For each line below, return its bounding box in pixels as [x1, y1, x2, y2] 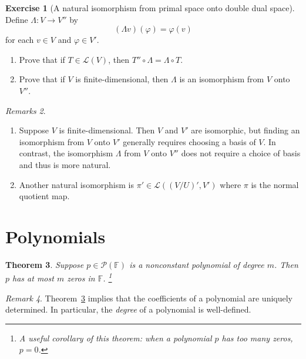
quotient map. [19, 190, 70, 202]
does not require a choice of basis [181, 147, 301, 159]
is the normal [251, 178, 299, 190]
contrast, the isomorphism [19, 147, 113, 159]
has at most [12, 272, 54, 284]
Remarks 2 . [5, 104, 46, 116]
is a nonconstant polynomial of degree [129, 258, 264, 270]
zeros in [67, 272, 95, 284]
